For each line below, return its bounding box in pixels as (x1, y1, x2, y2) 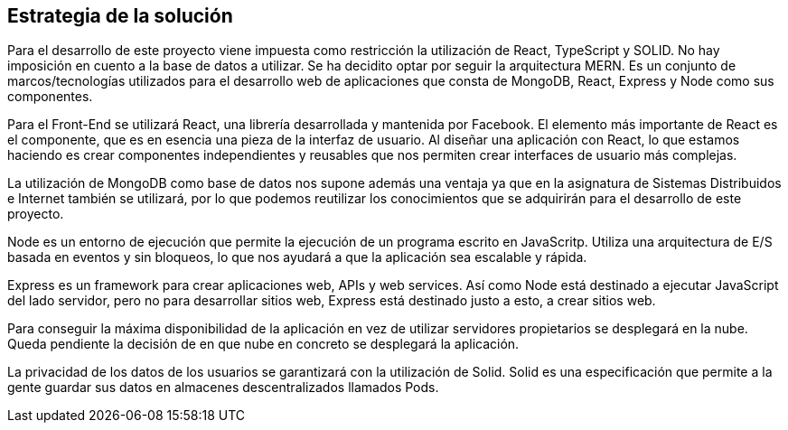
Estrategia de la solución (7, 5, 233, 27)
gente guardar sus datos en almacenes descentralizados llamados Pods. (7, 379, 439, 396)
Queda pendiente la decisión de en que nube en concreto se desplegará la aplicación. (7, 336, 520, 352)
